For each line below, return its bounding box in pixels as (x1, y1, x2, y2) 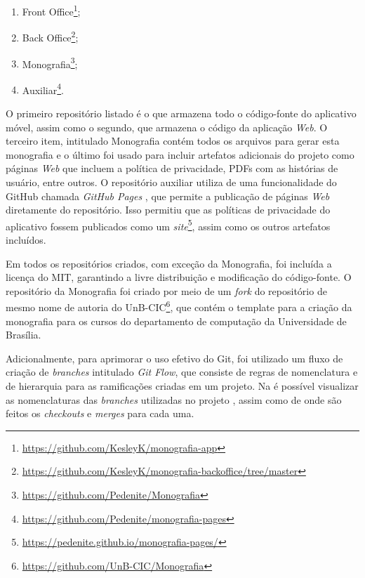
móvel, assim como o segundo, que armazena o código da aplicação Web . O (6, 119, 328, 134)
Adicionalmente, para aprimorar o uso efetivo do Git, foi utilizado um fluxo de (6, 350, 343, 365)
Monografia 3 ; (22, 54, 78, 71)
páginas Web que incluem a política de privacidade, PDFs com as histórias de (6, 161, 338, 176)
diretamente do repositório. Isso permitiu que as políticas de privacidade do (6, 202, 331, 217)
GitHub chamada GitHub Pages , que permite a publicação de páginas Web (6, 188, 330, 203)
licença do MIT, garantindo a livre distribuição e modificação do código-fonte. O (6, 270, 352, 284)
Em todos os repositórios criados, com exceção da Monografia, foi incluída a (6, 256, 332, 270)
